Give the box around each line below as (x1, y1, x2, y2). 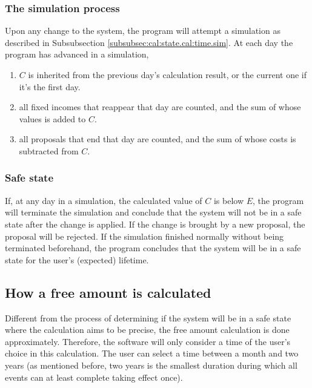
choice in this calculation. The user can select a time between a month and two (5, 347, 299, 360)
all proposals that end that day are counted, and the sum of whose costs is (19, 133, 296, 145)
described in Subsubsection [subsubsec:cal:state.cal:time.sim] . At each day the (5, 36, 293, 48)
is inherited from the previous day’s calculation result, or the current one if (28, 68, 307, 81)
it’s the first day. (19, 80, 81, 93)
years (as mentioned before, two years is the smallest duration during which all (5, 358, 297, 371)
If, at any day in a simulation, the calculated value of (5, 194, 202, 206)
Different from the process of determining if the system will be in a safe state (5, 311, 291, 324)
